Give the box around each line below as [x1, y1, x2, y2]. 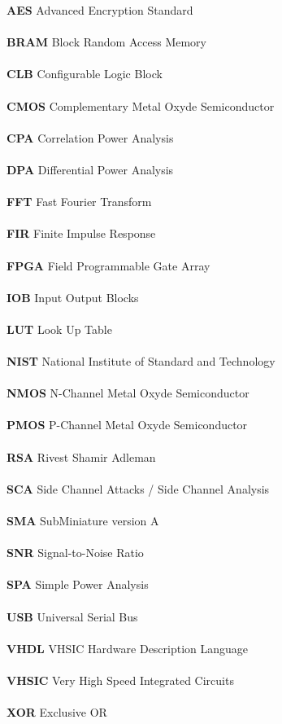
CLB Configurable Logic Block [7, 65, 163, 82]
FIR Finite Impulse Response [7, 225, 156, 242]
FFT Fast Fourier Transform [7, 193, 152, 210]
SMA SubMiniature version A [7, 512, 159, 529]
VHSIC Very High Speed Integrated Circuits [7, 671, 234, 688]
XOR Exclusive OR [7, 704, 107, 721]
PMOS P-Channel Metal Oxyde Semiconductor [7, 416, 248, 433]
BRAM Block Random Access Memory [7, 33, 206, 50]
